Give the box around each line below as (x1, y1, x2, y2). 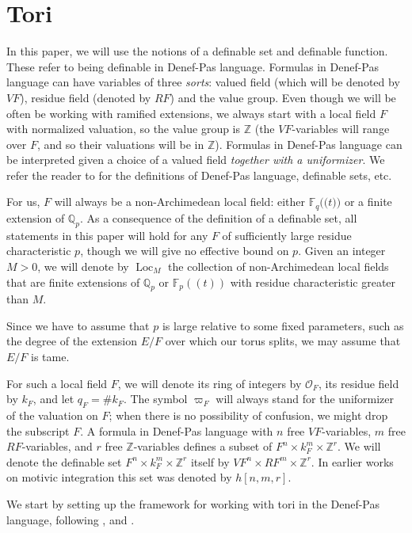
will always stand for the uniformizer (216, 390, 395, 407)
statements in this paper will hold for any (6, 227, 208, 243)
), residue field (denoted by (20, 89, 151, 105)
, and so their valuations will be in (37, 135, 204, 152)
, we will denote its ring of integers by (117, 375, 302, 391)
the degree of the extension (6, 333, 137, 349)
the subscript (6, 422, 70, 439)
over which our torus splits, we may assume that (165, 333, 401, 349)
